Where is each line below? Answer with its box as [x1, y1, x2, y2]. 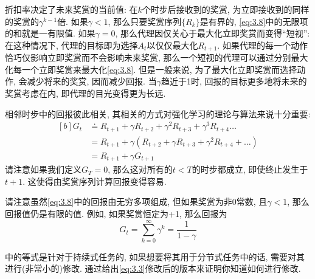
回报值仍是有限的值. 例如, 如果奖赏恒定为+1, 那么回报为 [5, 207, 227, 220]
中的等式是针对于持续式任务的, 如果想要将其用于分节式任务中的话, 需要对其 [5, 250, 305, 263]
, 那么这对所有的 [108, 163, 173, 176]
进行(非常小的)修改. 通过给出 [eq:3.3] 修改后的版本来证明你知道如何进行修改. [5, 262, 301, 275]
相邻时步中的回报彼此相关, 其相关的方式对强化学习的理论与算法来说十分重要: [5, 107, 311, 120]
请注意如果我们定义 [5, 163, 81, 176]
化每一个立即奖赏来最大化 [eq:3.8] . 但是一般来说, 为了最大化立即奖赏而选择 [5, 63, 297, 75]
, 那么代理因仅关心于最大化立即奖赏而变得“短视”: [115, 27, 310, 40]
